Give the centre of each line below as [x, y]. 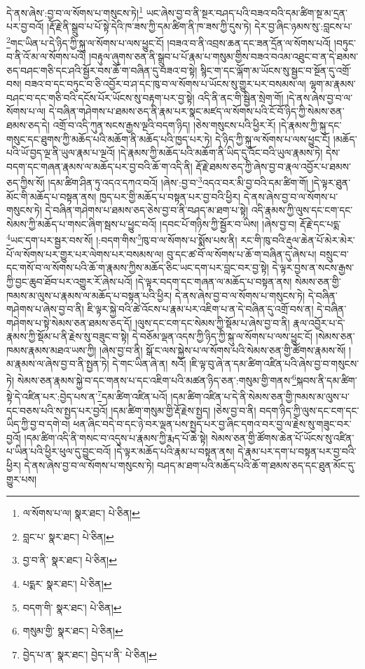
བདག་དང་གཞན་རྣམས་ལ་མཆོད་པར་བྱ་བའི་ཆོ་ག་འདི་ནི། [99, 166]
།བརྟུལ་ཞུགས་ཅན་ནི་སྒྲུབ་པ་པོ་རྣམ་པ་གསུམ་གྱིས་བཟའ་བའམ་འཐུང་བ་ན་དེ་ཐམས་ [223, 56]
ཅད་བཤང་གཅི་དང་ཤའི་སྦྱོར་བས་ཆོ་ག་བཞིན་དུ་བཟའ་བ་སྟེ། [102, 70]
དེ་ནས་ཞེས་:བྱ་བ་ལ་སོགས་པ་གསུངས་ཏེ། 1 [75, 12]
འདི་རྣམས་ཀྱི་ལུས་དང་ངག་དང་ [302, 210]
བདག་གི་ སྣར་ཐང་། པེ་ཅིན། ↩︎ [72, 607]
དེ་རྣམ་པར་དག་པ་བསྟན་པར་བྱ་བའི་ [297, 451]
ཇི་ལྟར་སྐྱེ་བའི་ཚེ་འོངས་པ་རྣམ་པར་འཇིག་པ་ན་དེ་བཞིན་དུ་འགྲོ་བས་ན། [200, 309]
